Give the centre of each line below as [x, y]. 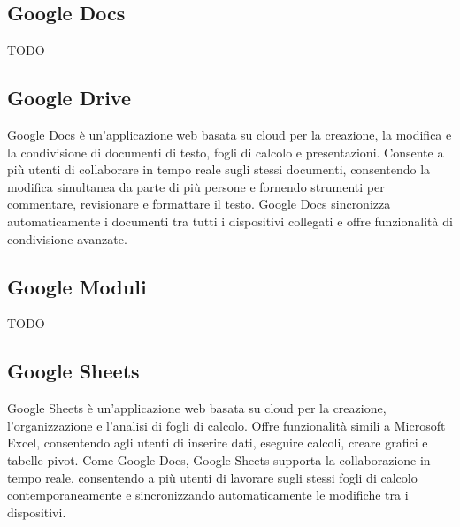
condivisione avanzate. [67, 238]
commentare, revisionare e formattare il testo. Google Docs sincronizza [199, 204]
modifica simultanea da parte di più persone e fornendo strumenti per [196, 186]
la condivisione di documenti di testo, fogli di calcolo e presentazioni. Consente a [226, 152]
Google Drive [69, 98]
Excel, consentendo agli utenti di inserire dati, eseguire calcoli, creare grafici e [218, 443]
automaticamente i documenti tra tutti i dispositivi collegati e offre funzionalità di [230, 221]
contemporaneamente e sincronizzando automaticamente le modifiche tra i [208, 495]
